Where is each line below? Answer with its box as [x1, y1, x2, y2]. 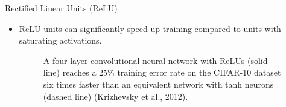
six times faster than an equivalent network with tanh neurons [43, 77, 274, 90]
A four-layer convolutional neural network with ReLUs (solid [43, 54, 268, 66]
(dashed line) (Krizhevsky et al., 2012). [43, 89, 188, 102]
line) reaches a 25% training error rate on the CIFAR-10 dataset [43, 66, 281, 79]
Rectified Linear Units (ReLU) [5, 2, 118, 14]
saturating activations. [19, 34, 102, 47]
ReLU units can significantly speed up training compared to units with [19, 22, 281, 34]
